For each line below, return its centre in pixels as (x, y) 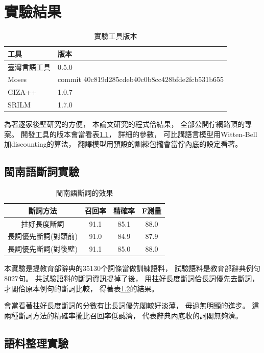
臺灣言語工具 (29, 66)
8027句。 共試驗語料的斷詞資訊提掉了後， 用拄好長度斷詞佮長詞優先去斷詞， (132, 278)
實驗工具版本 (116, 36)
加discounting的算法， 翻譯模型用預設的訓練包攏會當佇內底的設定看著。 (123, 144)
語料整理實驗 (36, 343)
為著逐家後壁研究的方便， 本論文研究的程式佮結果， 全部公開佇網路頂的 (125, 124)
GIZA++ (22, 92)
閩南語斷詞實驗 (42, 171)
